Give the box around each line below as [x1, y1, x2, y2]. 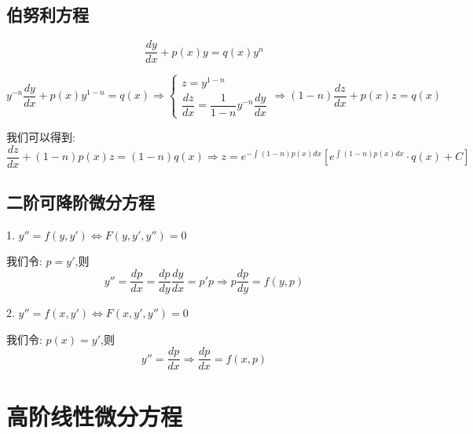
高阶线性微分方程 [6, 399, 183, 432]
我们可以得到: [6, 128, 75, 144]
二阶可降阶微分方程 [6, 190, 155, 214]
